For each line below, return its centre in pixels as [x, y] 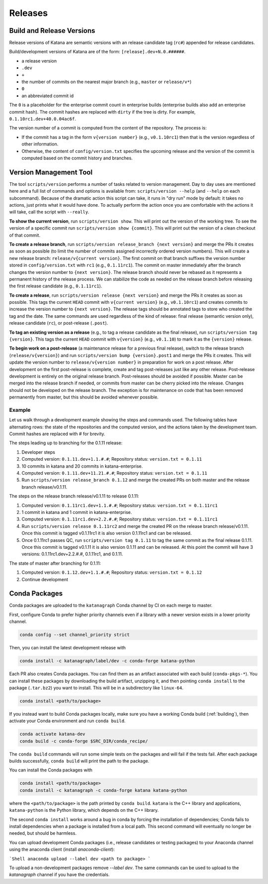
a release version [39, 61]
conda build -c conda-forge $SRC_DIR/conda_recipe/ [84, 741]
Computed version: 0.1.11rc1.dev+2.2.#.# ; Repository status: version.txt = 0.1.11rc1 [120, 519]
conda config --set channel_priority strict [75, 635]
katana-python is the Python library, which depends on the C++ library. [84, 810]
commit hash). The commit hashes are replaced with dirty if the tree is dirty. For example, [102, 112]
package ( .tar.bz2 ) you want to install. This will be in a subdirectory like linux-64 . [96, 688]
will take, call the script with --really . [49, 212]
